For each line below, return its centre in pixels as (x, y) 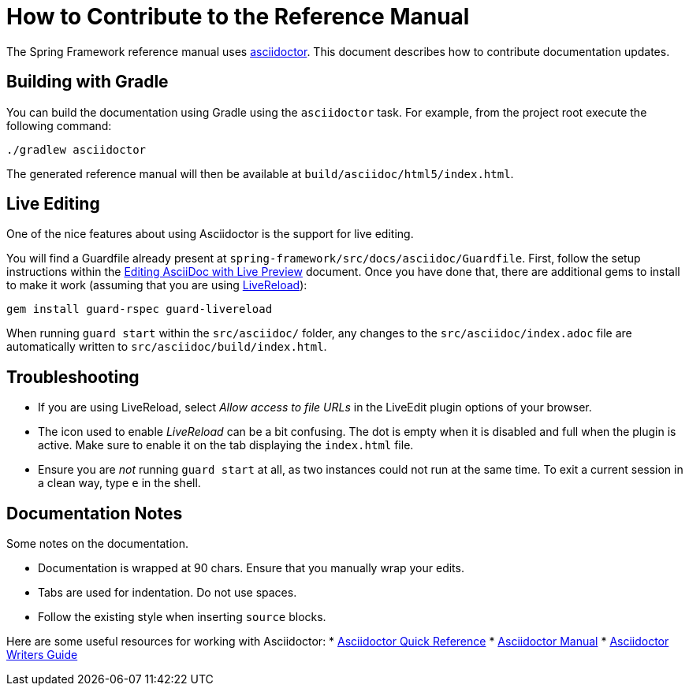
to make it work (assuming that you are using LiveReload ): (157, 285)
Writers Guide (42, 655)
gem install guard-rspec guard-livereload (140, 309)
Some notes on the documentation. (98, 544)
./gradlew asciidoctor (76, 149)
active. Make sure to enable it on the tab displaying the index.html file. (226, 445)
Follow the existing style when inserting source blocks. (182, 617)
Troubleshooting (73, 377)
